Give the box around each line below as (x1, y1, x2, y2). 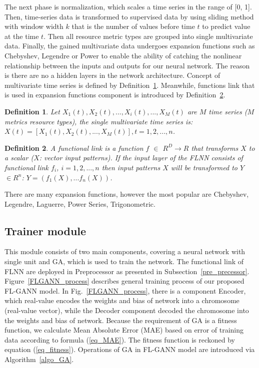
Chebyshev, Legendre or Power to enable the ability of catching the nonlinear (4, 50, 242, 60)
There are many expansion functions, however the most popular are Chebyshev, (4, 189, 249, 199)
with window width (4, 21, 63, 31)
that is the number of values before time (71, 21, 195, 31)
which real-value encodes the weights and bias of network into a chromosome (4, 295, 239, 306)
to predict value (202, 21, 250, 31)
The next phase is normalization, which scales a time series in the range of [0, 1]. (4, 1, 252, 11)
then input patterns (101, 162, 160, 172)
